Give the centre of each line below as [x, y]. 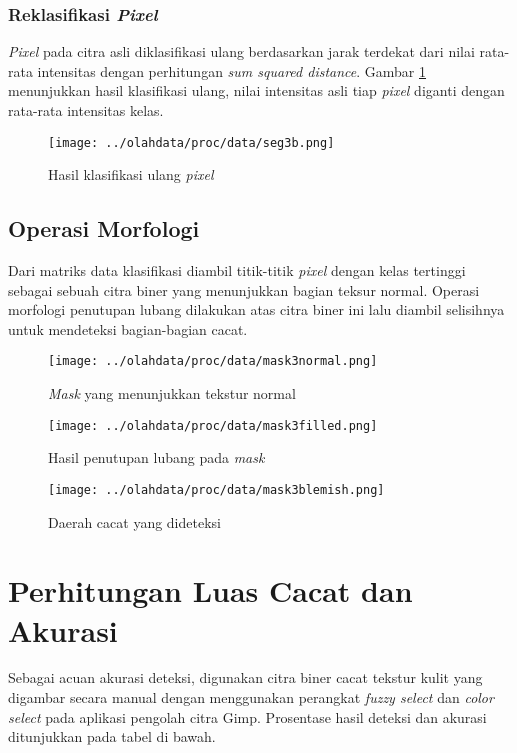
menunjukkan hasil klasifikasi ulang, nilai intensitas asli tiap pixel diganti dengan [256, 90]
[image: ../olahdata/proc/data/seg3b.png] [191, 142]
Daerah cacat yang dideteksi [134, 521]
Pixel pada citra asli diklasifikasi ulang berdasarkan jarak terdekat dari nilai [241, 51]
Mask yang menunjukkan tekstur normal [172, 393]
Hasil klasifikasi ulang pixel [131, 174]
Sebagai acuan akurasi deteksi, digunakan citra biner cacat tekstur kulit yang [245, 677]
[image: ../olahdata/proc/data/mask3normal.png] [213, 361]
